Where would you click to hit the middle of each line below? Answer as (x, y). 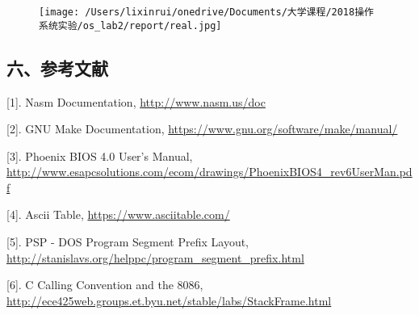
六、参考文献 (57, 67)
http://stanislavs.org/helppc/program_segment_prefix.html (155, 257)
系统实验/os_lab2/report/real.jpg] (130, 25)
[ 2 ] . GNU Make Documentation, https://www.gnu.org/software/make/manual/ (202, 129)
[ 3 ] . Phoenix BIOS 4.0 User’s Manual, (100, 155)
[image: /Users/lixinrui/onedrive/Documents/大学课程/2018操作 (206, 12)
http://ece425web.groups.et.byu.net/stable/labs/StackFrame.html (169, 300)
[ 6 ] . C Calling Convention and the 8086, (105, 285)
